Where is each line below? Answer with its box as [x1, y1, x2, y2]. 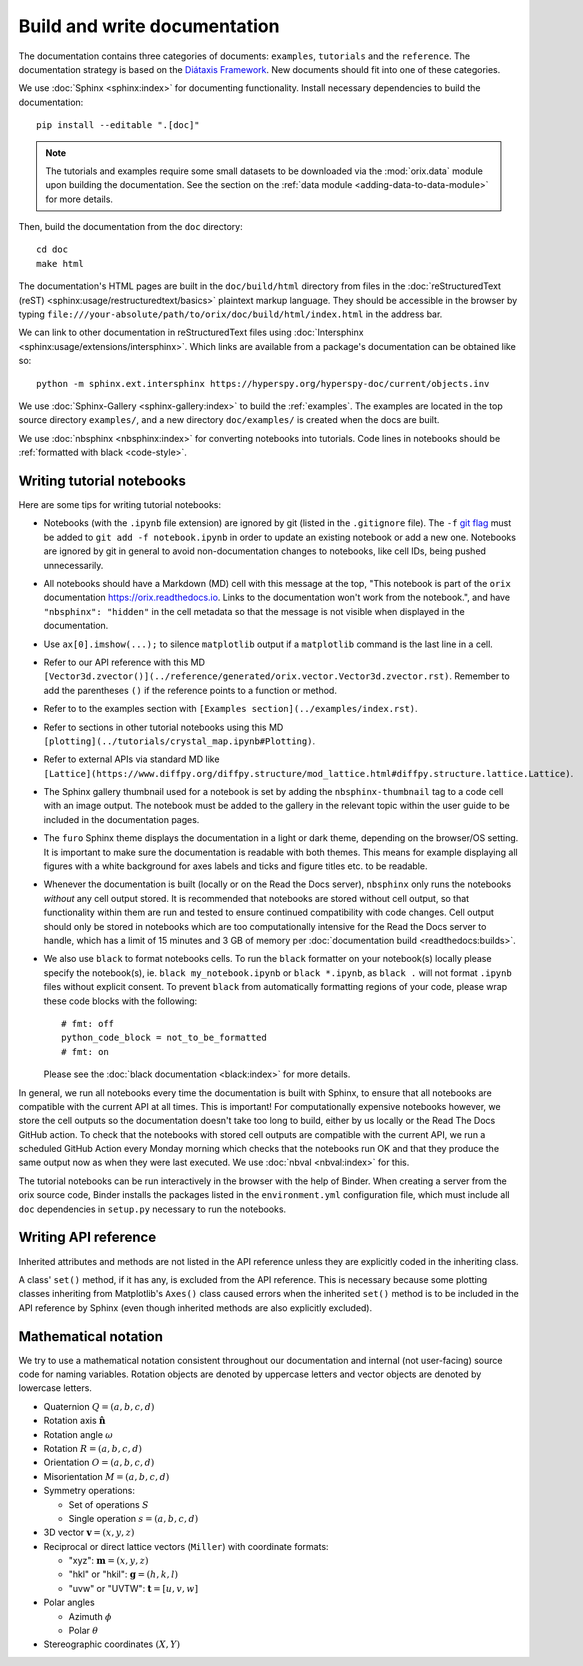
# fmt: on [61, 1046, 109, 1057]
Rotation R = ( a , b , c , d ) [43, 1442, 142, 1454]
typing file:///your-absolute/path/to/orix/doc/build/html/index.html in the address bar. [18, 308, 443, 320]
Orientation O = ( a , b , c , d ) [43, 1456, 155, 1469]
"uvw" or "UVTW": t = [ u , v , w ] [68, 1582, 199, 1594]
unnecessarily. [43, 559, 104, 571]
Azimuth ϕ [68, 1610, 112, 1622]
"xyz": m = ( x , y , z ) [68, 1555, 149, 1567]
